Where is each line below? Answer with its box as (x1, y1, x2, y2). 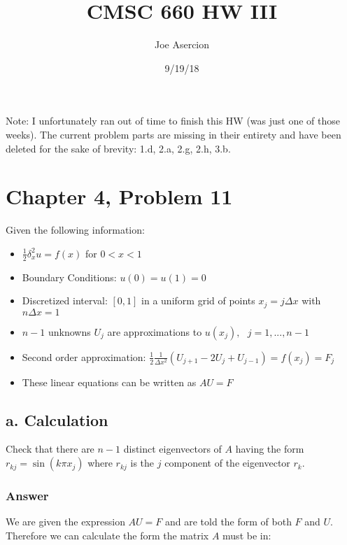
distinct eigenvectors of (123, 441, 222, 456)
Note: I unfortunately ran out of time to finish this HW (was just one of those (6, 113, 341, 128)
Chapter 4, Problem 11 (6, 182, 233, 211)
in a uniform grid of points (141, 293, 255, 308)
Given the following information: (6, 222, 145, 237)
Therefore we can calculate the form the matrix (6, 528, 209, 542)
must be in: (222, 528, 271, 542)
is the (130, 455, 155, 470)
